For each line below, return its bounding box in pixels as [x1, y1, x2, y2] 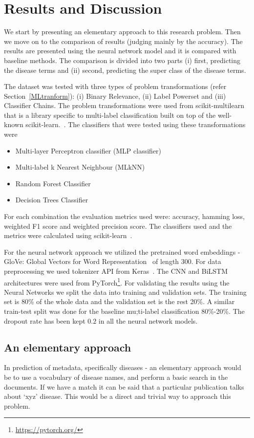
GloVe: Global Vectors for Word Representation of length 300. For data [4, 256, 221, 266]
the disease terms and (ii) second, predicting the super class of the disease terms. [4, 65, 246, 75]
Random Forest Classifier [15, 178, 91, 188]
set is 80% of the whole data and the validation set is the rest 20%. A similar [4, 296, 235, 307]
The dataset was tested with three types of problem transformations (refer [4, 81, 227, 91]
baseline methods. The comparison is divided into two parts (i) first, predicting [4, 55, 241, 65]
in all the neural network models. [98, 315, 198, 326]
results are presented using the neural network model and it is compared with [4, 45, 236, 56]
